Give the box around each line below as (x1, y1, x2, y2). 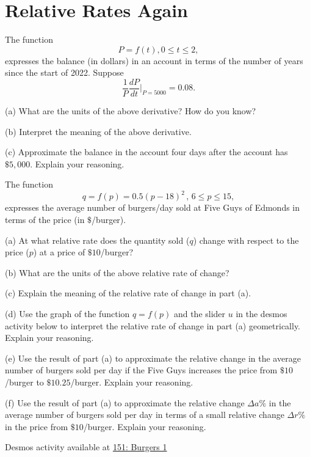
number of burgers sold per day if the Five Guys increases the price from (5, 364, 278, 376)
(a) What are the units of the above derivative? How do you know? (5, 104, 256, 117)
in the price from (5, 420, 68, 433)
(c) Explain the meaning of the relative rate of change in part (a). (5, 287, 251, 299)
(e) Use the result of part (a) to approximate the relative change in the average (5, 351, 301, 364)
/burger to (5, 375, 44, 388)
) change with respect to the (193, 233, 299, 246)
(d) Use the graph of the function (5, 307, 130, 320)
